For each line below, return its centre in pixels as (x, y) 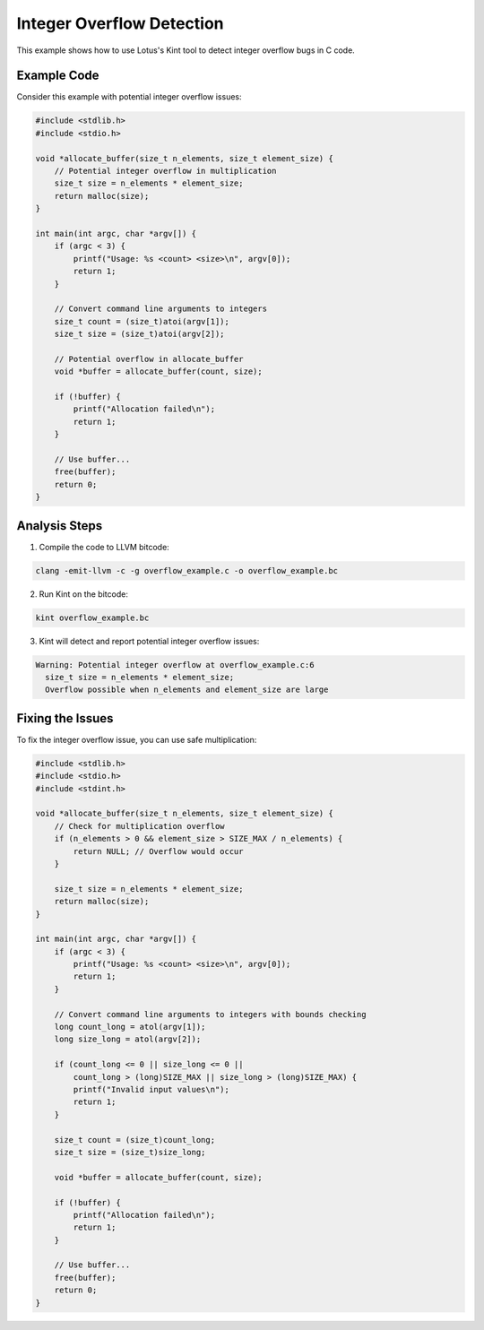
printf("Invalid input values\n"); (151, 1089)
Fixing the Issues (65, 718)
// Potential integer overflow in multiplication (165, 171)
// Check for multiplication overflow (139, 826)
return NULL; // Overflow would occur (158, 851)
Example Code (58, 76)
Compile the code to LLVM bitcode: (104, 547)
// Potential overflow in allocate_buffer (149, 359)
